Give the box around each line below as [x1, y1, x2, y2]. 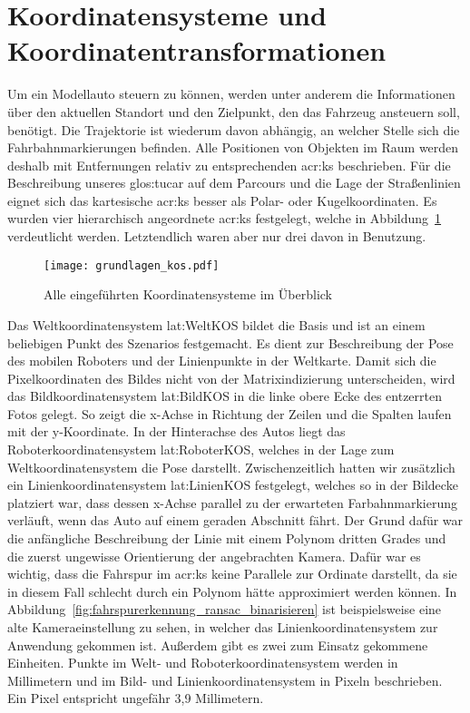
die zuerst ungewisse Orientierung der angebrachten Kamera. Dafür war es [7, 546, 421, 565]
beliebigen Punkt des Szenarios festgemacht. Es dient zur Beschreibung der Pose [7, 333, 454, 352]
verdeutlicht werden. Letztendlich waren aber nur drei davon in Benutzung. [7, 227, 426, 246]
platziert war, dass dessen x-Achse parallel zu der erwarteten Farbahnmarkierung [7, 493, 457, 512]
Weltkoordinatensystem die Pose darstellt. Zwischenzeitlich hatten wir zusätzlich [7, 457, 455, 476]
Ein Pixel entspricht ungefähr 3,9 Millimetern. [7, 689, 264, 708]
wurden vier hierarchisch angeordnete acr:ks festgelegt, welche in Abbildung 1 [7, 209, 442, 228]
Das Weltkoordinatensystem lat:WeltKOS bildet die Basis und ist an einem [7, 315, 426, 334]
